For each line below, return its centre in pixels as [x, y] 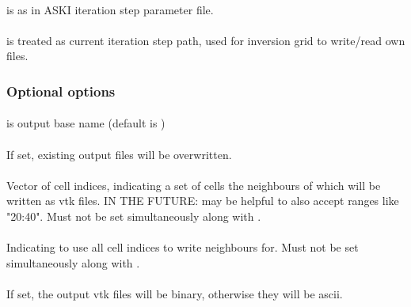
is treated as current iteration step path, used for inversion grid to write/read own [206, 40]
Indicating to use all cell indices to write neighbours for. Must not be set [183, 247]
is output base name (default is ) [86, 123]
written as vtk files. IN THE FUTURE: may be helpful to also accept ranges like [203, 201]
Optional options [61, 91]
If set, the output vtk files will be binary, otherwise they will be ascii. [175, 293]
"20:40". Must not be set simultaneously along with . [134, 216]
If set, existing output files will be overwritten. [119, 154]
